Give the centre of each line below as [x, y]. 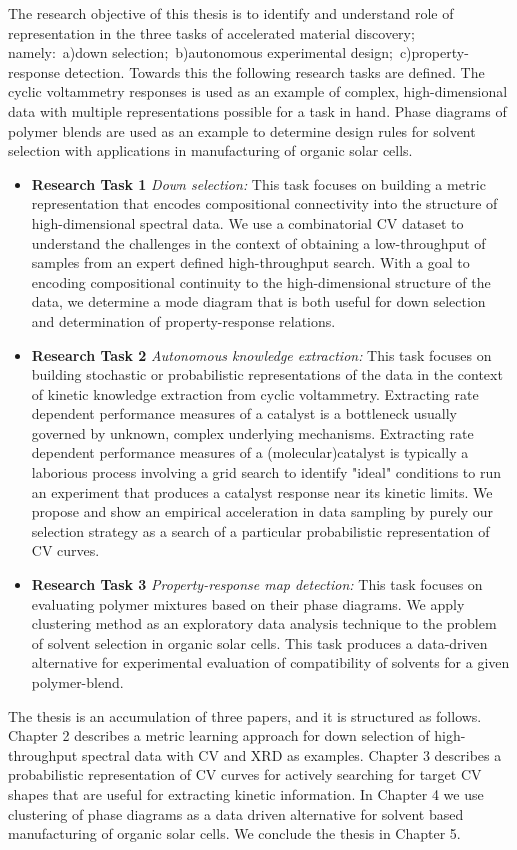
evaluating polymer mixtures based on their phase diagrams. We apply [248, 603]
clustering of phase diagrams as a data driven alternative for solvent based [236, 813]
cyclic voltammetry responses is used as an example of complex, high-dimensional [258, 91]
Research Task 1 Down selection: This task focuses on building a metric [258, 183]
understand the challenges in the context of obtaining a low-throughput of [258, 242]
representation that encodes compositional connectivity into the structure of [264, 203]
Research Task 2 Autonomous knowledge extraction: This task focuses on [261, 354]
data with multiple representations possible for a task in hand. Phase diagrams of [257, 110]
